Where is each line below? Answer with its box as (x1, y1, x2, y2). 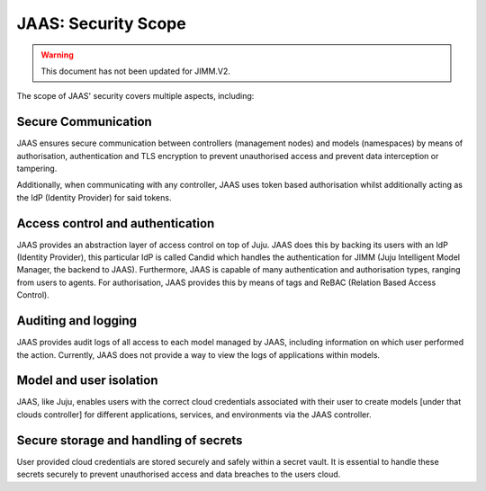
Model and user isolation (16, 373, 158, 388)
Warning (40, 49, 74, 60)
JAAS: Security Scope (16, 13, 186, 33)
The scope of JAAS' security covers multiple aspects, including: (16, 91, 255, 102)
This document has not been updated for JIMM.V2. (40, 66, 231, 76)
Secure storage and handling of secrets (16, 433, 243, 448)
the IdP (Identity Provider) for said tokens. (16, 192, 172, 202)
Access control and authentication (16, 216, 215, 231)
